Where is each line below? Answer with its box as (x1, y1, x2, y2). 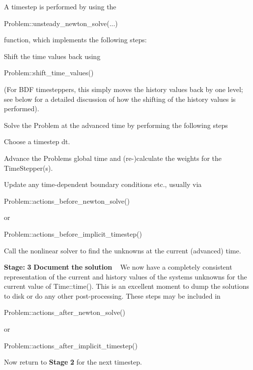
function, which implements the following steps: (4, 34, 147, 45)
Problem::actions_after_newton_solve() (4, 307, 126, 317)
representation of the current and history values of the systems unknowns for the (4, 271, 247, 281)
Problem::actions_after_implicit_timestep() (4, 340, 138, 350)
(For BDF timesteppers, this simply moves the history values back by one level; (4, 84, 243, 94)
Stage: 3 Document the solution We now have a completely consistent (4, 262, 232, 272)
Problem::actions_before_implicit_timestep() (4, 228, 142, 239)
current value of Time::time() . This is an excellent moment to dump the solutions (4, 281, 249, 291)
